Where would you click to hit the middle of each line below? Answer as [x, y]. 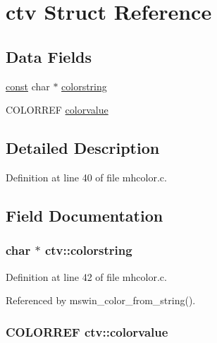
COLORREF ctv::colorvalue [87, 331]
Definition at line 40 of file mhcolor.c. [86, 177]
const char [28, 86]
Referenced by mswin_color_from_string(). [101, 300]
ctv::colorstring [88, 250]
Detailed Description [83, 148]
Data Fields [49, 56]
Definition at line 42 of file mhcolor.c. [86, 276]
